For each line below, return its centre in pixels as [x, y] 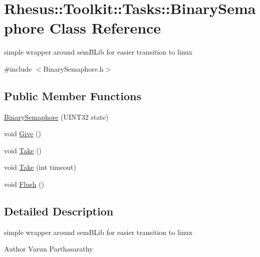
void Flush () [24, 184]
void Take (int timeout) [40, 167]
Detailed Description [59, 211]
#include [18, 68]
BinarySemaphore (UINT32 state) [56, 116]
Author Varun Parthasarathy [49, 249]
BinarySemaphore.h [73, 68]
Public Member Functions [73, 95]
